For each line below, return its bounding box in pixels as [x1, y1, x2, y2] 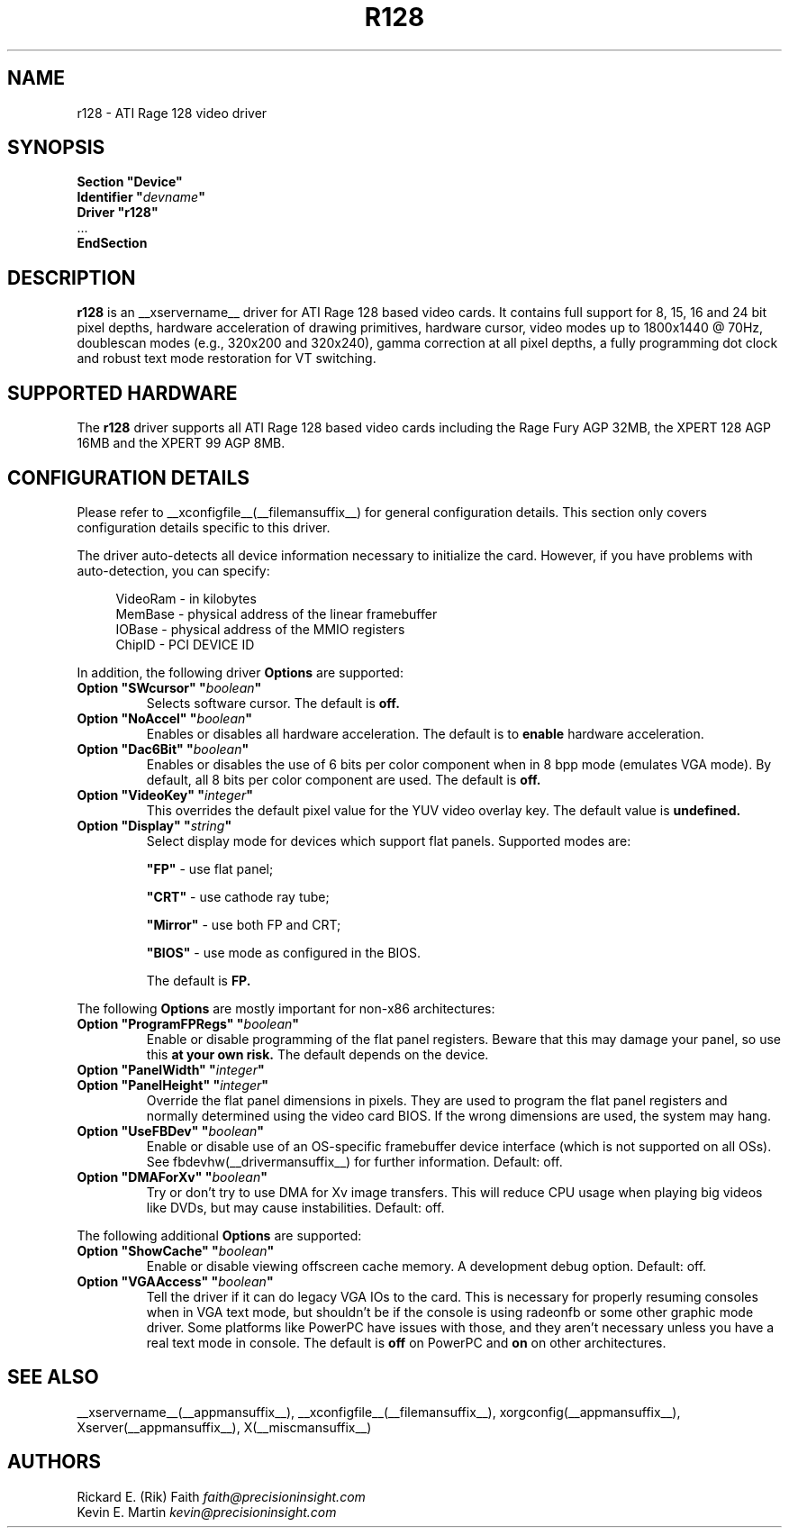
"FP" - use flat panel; [146, 860, 274, 876]
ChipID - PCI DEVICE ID [115, 636, 255, 652]
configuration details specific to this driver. [77, 519, 331, 535]
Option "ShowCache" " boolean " [77, 1242, 275, 1258]
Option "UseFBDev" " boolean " [77, 1122, 264, 1139]
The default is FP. [146, 972, 251, 988]
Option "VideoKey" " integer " [77, 786, 253, 803]
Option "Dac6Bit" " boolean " [77, 740, 249, 757]
